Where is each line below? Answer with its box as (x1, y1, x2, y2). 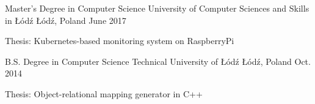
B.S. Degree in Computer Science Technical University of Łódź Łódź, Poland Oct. (5, 54, 311, 67)
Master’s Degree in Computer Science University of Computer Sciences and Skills (5, 2, 310, 14)
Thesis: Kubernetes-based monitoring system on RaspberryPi (5, 34, 234, 47)
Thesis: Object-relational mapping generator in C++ (5, 87, 203, 100)
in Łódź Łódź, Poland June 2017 (5, 13, 126, 26)
